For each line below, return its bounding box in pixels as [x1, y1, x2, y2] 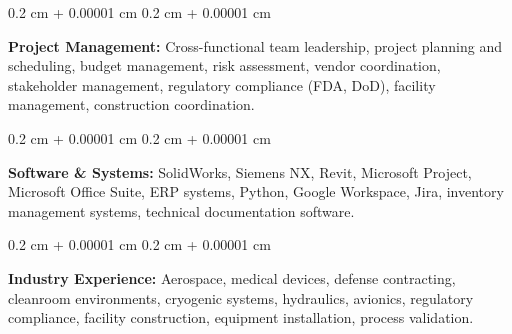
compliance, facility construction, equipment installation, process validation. [8, 307, 474, 328]
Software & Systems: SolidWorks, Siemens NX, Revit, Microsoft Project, [8, 161, 472, 182]
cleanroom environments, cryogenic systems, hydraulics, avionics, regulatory [8, 287, 474, 308]
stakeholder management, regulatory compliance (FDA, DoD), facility [8, 74, 436, 95]
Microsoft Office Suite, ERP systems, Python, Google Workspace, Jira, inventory [8, 181, 504, 202]
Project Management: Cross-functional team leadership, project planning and [8, 35, 502, 56]
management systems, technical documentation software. [8, 200, 355, 221]
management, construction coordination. [8, 94, 255, 115]
